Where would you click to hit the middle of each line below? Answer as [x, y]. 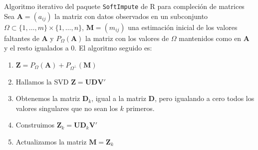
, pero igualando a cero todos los [204, 98]
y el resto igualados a [36, 48]
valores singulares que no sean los [67, 108]
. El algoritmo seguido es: [113, 48]
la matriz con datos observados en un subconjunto [131, 16]
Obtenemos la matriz [48, 98]
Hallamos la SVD [42, 81]
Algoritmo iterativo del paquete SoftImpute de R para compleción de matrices [124, 6]
